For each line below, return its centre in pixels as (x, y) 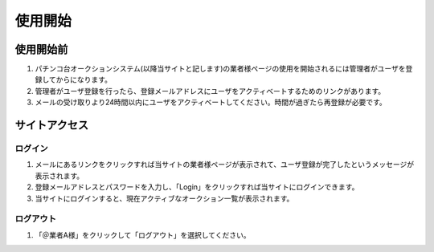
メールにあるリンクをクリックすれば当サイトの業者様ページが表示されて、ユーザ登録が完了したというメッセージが (225, 165)
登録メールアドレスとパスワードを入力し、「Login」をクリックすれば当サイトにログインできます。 (197, 187)
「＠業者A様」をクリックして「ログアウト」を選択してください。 (143, 235)
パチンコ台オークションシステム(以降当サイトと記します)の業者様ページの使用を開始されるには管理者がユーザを (220, 69)
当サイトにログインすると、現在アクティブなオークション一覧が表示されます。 (164, 198)
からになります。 (84, 79)
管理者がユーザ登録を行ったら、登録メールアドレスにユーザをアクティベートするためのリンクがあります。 (210, 91)
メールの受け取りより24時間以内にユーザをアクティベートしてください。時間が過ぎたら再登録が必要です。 (211, 102)
